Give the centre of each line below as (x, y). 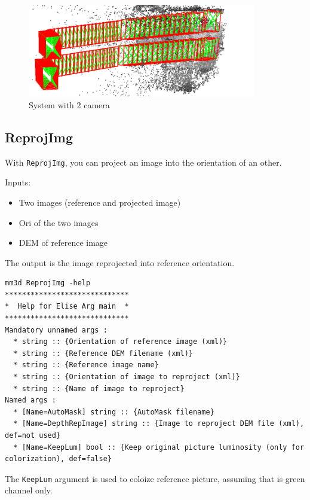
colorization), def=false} (58, 459)
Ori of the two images (59, 222)
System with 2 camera (69, 104)
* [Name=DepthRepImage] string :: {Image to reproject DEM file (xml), (159, 424)
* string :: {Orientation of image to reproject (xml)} (127, 377)
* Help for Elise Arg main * (67, 307)
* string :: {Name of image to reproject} (99, 388)
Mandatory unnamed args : (56, 330)
